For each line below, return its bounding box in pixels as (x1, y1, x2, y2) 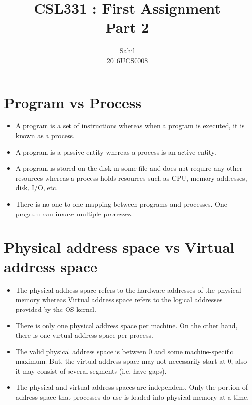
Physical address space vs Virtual (4, 237, 234, 257)
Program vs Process (4, 92, 142, 112)
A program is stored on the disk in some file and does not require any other (15, 163, 243, 173)
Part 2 (105, 17, 149, 37)
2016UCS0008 (106, 55, 148, 65)
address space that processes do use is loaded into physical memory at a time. (15, 391, 249, 402)
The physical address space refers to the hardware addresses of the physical (15, 285, 241, 295)
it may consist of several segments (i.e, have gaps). (15, 365, 167, 376)
